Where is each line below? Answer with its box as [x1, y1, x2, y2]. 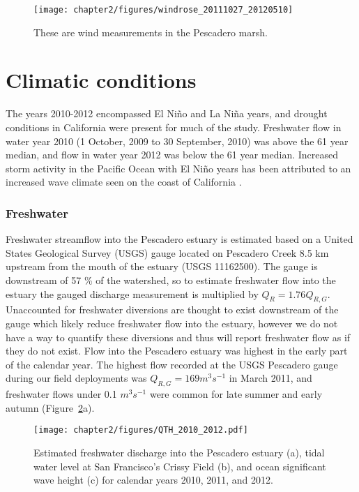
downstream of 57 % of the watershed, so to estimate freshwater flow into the [6, 272, 336, 287]
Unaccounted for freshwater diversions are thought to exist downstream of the [6, 302, 339, 317]
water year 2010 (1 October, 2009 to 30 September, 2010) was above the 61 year [6, 133, 349, 148]
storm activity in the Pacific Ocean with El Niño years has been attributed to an [6, 161, 351, 175]
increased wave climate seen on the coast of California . [6, 174, 242, 189]
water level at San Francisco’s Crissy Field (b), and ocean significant [33, 459, 326, 473]
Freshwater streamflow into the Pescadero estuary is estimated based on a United [6, 232, 353, 246]
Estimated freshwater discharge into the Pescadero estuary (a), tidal [33, 445, 325, 459]
